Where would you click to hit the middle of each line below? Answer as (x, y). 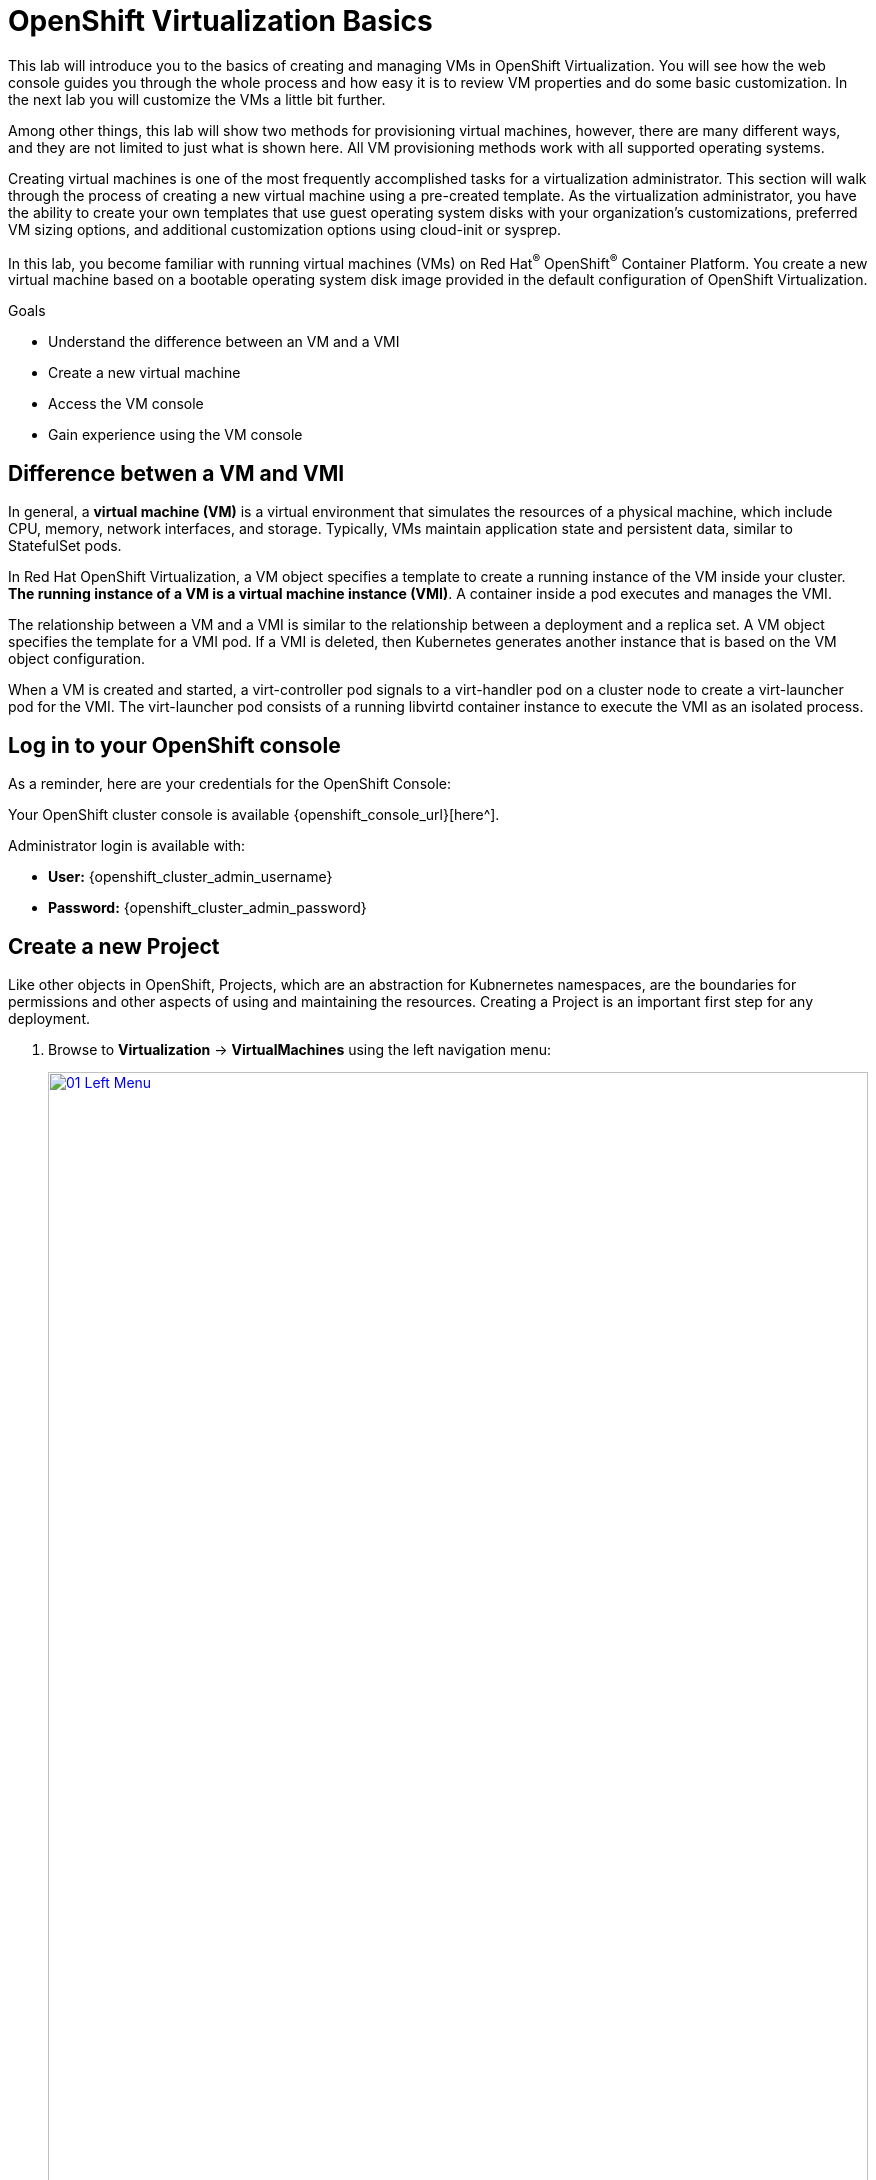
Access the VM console (126, 404)
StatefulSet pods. (65, 546)
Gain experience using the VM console (175, 435)
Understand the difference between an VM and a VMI (224, 342)
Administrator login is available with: (127, 846)
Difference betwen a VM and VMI (176, 473)
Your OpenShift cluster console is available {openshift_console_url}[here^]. (254, 815)
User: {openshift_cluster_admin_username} (190, 877)
